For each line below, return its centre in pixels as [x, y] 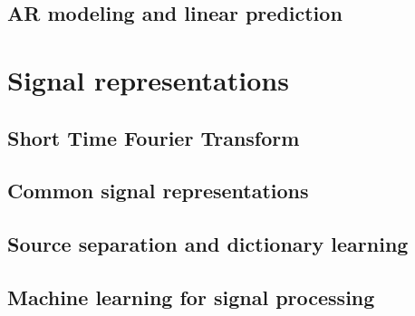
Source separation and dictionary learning [208, 244]
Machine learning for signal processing [191, 297]
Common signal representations [158, 191]
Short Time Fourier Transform [154, 137]
